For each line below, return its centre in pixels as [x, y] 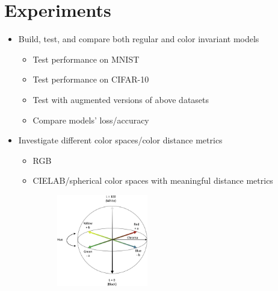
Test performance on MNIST [86, 59]
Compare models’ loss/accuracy [91, 120]
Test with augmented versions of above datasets [121, 99]
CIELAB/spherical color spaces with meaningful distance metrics [153, 180]
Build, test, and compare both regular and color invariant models [139, 39]
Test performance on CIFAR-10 [91, 79]
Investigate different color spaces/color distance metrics [120, 140]
